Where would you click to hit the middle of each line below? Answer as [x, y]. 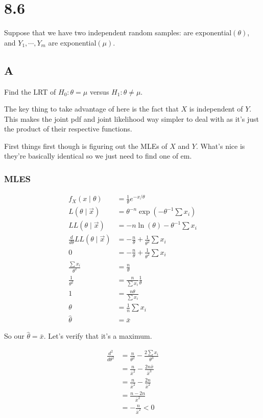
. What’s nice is [220, 146]
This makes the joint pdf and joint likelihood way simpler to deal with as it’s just [132, 118]
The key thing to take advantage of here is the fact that [91, 109]
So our [14, 336]
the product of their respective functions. [68, 129]
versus [99, 91]
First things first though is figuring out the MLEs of [86, 146]
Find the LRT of [30, 91]
